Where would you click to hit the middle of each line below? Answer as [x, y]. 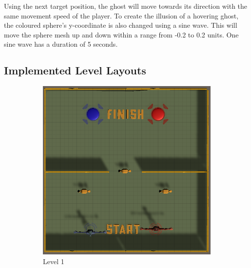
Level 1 [54, 261]
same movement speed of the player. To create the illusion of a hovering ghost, [121, 15]
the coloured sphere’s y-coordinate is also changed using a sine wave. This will [121, 25]
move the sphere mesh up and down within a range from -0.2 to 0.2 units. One [121, 34]
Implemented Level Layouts [75, 70]
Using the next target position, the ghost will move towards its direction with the [126, 6]
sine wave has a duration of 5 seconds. [61, 44]
